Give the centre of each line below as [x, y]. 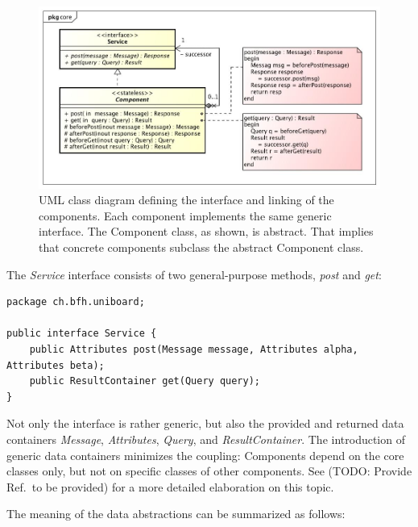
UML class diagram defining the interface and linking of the [186, 200]
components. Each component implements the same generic [185, 215]
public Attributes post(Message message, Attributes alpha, [194, 349]
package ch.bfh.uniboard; [76, 302]
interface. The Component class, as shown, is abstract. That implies [206, 231]
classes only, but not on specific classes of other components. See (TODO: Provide [209, 471]
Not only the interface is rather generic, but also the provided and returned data [205, 423]
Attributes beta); [56, 365]
